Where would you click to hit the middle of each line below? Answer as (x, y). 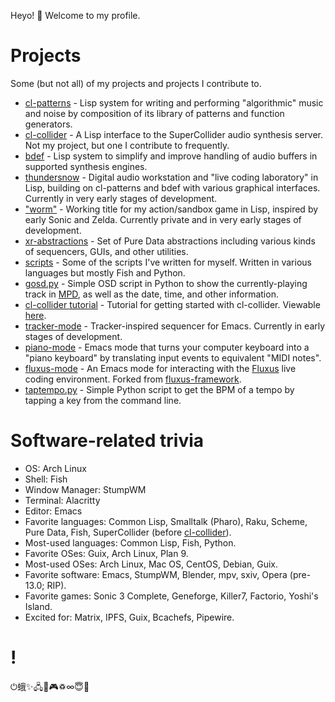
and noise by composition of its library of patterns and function (154, 113)
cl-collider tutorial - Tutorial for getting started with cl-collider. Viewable (172, 304)
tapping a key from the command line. (103, 400)
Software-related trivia (107, 441)
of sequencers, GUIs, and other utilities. (106, 251)
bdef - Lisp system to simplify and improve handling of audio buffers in (171, 156)
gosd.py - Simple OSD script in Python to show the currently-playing (166, 283)
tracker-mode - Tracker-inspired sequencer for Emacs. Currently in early (175, 326)
